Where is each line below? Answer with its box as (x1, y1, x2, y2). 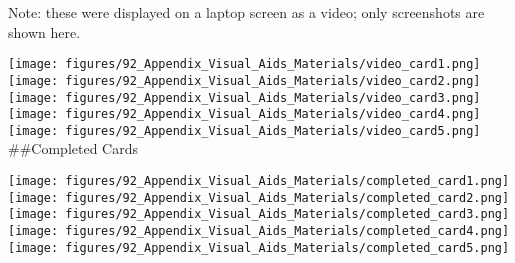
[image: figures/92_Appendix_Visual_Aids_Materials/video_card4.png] (8, 107, 481, 122)
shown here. (8, 21, 81, 42)
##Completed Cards (8, 138, 138, 159)
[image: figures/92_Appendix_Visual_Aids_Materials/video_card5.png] (8, 123, 481, 138)
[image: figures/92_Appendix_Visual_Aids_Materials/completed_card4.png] (8, 224, 510, 239)
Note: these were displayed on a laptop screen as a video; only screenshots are (8, 2, 485, 22)
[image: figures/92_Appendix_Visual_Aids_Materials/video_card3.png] (8, 90, 481, 105)
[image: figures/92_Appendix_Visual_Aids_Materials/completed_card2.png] (8, 190, 510, 205)
